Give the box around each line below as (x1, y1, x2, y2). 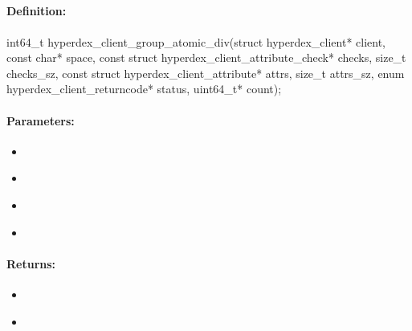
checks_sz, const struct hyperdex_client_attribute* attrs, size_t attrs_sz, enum (6, 64, 405, 81)
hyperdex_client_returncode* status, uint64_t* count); (6, 80, 282, 97)
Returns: (6, 255, 56, 272)
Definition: (6, 2, 67, 19)
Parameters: (6, 112, 75, 129)
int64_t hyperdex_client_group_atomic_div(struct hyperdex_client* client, (6, 33, 386, 50)
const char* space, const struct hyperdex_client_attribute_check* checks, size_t (6, 49, 406, 66)
